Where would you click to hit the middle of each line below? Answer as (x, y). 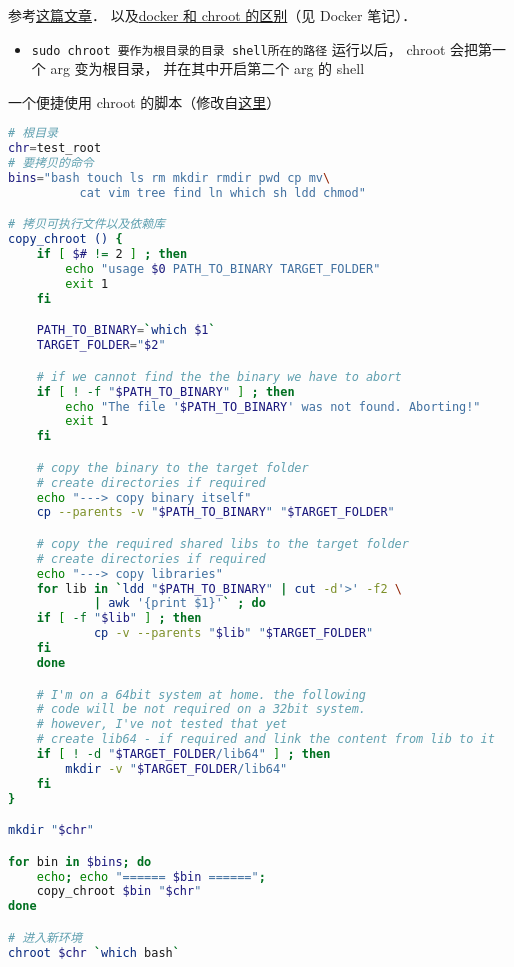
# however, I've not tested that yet (162, 724)
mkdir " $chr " (51, 830)
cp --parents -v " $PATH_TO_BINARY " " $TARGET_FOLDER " (215, 512)
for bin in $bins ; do (80, 861)
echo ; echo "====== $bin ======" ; (151, 876)
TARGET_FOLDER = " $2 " (101, 345)
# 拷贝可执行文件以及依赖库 (87, 224)
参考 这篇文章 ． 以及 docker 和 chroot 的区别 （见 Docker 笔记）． (212, 15)
